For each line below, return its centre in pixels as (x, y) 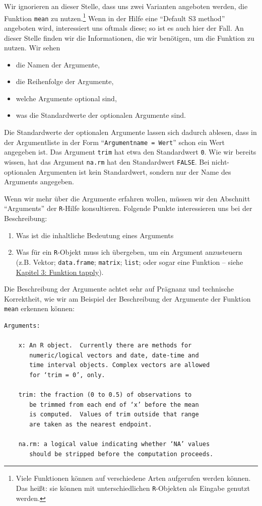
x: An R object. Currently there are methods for (105, 346)
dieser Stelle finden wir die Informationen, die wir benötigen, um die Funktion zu (129, 38)
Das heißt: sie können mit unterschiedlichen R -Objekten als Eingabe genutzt (133, 488)
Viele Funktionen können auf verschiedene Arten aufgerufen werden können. (133, 478)
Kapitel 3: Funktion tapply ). (60, 272)
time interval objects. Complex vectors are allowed (120, 365)
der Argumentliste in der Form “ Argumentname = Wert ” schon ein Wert (114, 142)
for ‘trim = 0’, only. (67, 375)
